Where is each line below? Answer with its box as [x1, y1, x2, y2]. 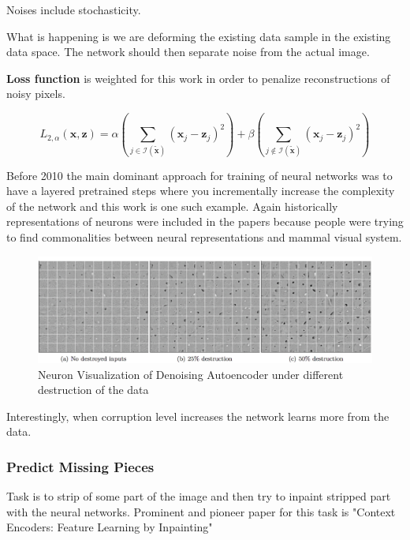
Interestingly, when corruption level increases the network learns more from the [6, 407, 389, 424]
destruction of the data [38, 381, 149, 398]
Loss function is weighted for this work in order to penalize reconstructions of [6, 69, 390, 86]
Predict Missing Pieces [6, 456, 155, 476]
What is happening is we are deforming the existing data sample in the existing [6, 28, 391, 44]
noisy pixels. [6, 85, 65, 102]
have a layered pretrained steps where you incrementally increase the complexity [6, 182, 395, 199]
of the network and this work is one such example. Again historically [6, 197, 338, 214]
